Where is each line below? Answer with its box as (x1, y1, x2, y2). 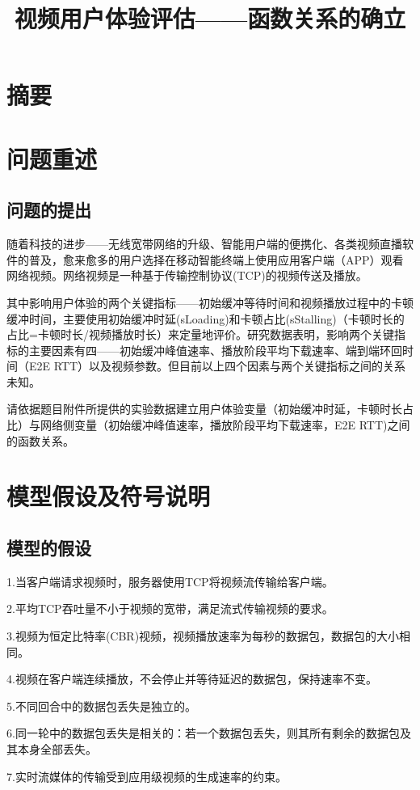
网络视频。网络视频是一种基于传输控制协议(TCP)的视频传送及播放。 (6, 267, 367, 284)
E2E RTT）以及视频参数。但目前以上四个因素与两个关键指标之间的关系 (28, 357, 406, 374)
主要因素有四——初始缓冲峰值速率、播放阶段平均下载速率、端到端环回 (28, 341, 402, 358)
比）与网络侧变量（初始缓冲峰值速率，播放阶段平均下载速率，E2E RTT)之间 (6, 416, 410, 433)
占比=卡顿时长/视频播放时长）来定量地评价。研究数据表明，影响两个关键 (6, 326, 394, 343)
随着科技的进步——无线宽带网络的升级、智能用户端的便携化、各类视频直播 (6, 235, 402, 252)
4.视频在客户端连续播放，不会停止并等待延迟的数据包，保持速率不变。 (6, 670, 377, 687)
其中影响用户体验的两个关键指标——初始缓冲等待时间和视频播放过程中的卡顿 (6, 294, 414, 311)
